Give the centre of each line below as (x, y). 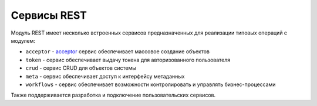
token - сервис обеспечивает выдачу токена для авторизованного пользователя (128, 60)
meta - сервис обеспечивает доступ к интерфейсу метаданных (105, 76)
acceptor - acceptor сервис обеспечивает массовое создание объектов (118, 52)
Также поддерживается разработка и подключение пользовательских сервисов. (113, 95)
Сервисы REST (49, 15)
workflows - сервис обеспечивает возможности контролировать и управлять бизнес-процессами (151, 84)
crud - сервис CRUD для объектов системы (81, 68)
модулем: (23, 40)
